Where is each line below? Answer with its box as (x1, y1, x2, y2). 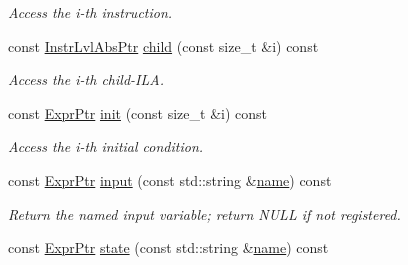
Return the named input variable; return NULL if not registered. (8, 203, 401, 224)
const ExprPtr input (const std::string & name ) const (8, 169, 332, 190)
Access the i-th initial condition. (8, 136, 204, 157)
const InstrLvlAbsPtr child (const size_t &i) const (8, 35, 319, 56)
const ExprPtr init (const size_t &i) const (8, 102, 268, 123)
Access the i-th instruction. (8, 2, 173, 22)
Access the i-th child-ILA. (8, 69, 164, 90)
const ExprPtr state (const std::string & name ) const (8, 237, 329, 258)
